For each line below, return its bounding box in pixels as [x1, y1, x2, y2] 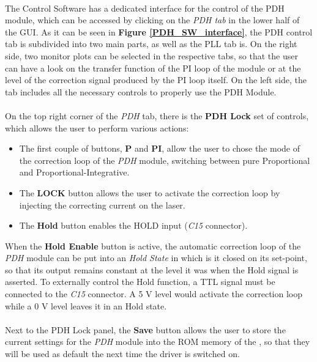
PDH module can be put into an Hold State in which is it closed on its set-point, [5, 251, 307, 264]
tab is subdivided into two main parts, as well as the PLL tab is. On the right [5, 37, 297, 50]
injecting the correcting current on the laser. [19, 198, 185, 211]
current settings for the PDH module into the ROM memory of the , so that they [5, 335, 310, 348]
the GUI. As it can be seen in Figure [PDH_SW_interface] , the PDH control [5, 25, 313, 38]
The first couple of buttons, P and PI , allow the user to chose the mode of [19, 142, 300, 155]
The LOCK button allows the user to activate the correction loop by [19, 186, 280, 199]
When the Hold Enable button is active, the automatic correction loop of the [5, 239, 301, 252]
